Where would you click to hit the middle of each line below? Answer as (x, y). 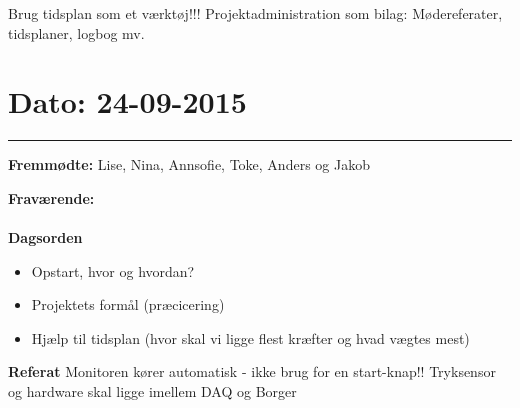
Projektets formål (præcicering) (128, 304)
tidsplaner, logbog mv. (76, 32)
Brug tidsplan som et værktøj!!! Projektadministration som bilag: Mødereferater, (255, 13)
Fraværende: (51, 197)
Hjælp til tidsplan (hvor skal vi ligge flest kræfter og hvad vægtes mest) (250, 337)
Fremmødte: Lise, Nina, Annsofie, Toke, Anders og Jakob (189, 164)
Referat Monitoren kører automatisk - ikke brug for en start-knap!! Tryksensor (252, 371)
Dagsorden (45, 237)
